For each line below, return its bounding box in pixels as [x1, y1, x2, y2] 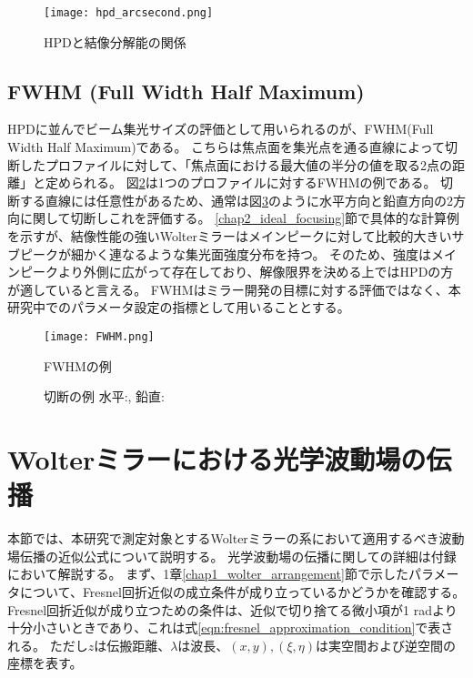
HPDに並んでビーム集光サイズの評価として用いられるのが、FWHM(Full [7, 119, 434, 138]
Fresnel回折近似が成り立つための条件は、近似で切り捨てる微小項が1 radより [7, 600, 458, 619]
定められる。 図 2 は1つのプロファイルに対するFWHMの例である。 [45, 173, 437, 192]
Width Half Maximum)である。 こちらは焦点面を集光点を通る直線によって [7, 137, 445, 157]
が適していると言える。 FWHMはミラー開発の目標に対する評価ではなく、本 [7, 279, 461, 299]
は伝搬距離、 [94, 635, 171, 654]
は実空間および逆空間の [316, 635, 456, 654]
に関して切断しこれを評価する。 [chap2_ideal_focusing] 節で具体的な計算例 [19, 208, 460, 228]
